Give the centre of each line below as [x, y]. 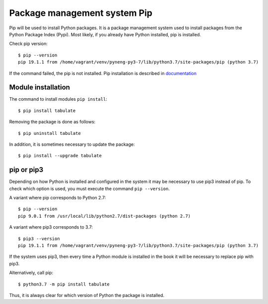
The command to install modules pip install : [58, 99]
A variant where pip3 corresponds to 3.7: [51, 227]
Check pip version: [29, 44]
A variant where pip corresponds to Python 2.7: [58, 198]
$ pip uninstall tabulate [50, 133]
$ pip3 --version [39, 239]
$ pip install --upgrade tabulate [60, 156]
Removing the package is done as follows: [52, 122]
